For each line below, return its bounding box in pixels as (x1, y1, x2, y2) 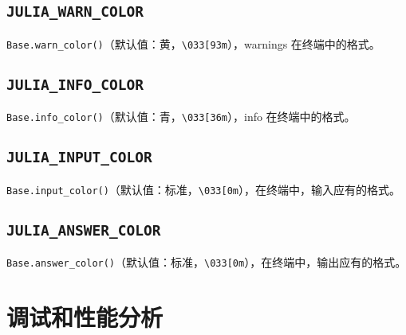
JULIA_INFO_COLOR (6, 76, 144, 93)
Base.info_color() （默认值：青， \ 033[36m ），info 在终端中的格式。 (6, 108, 356, 125)
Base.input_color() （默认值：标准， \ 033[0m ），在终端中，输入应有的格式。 (6, 181, 400, 197)
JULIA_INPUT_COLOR (6, 149, 152, 166)
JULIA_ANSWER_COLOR (6, 221, 161, 239)
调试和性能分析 (6, 300, 164, 333)
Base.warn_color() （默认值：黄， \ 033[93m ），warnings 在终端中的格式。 (6, 35, 380, 52)
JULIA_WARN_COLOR (6, 3, 144, 21)
